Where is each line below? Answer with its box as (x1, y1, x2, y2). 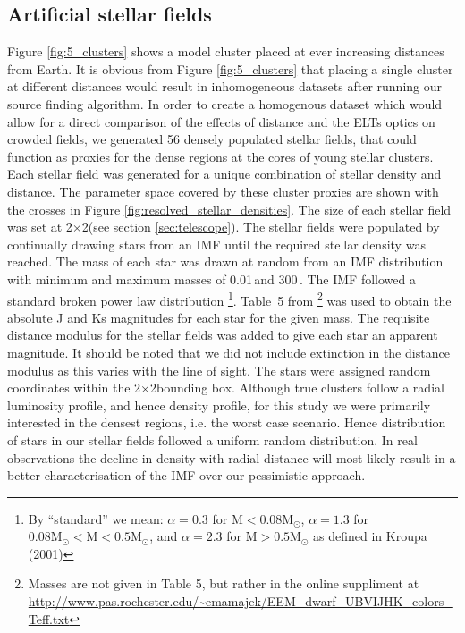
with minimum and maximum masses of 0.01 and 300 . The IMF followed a (7, 269, 416, 288)
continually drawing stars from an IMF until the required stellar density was (7, 234, 426, 253)
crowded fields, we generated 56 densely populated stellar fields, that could (7, 130, 417, 148)
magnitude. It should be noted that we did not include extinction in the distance (7, 342, 450, 361)
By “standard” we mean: (28, 509, 164, 527)
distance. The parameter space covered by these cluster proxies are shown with (7, 181, 439, 200)
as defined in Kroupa (313, 527, 427, 545)
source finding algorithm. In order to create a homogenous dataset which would (7, 94, 443, 113)
